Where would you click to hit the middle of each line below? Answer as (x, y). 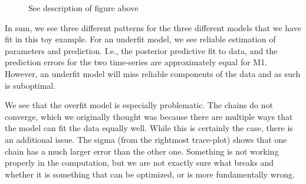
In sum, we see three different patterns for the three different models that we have (153, 27)
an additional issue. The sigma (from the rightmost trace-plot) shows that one (146, 139)
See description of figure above (83, 8)
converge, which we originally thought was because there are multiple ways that (149, 116)
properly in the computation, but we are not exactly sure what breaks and (139, 163)
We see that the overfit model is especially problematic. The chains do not (139, 105)
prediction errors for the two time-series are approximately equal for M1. (136, 62)
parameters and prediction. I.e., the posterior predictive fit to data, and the (141, 50)
